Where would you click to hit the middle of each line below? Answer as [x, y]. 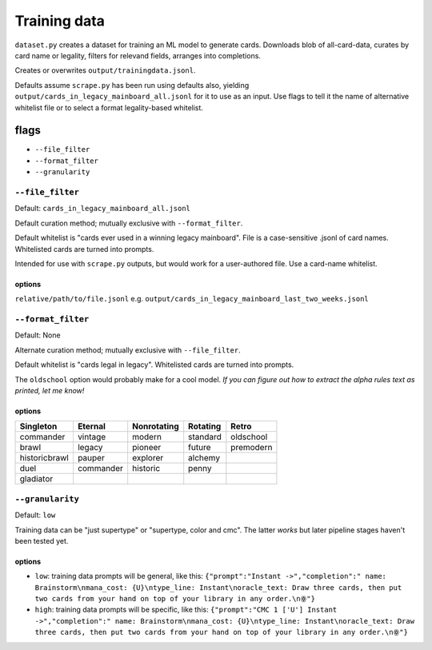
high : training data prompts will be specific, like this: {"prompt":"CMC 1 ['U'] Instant [186, 610]
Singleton [38, 426]
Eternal [91, 426]
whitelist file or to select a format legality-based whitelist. [109, 107]
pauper [91, 458]
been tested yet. [42, 540]
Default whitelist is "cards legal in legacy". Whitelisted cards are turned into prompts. [154, 365]
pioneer [147, 448]
